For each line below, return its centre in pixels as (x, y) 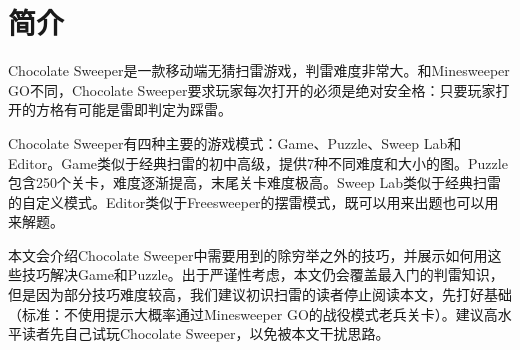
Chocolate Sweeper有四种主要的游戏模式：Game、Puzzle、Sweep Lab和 (235, 142)
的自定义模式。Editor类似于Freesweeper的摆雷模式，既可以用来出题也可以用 (253, 201)
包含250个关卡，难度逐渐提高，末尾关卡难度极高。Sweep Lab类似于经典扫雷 (254, 182)
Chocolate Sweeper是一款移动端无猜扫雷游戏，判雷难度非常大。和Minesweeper (259, 70)
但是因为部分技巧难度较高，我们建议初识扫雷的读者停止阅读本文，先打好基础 (260, 294)
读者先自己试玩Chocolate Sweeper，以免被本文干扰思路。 (205, 333)
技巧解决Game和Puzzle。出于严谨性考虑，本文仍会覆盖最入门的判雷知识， (262, 274)
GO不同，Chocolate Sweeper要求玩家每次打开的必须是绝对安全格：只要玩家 (252, 89)
